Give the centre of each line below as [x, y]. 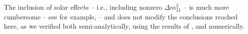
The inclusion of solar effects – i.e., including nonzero [83, 7]
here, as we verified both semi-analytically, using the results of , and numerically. [124, 26]
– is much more [206, 7]
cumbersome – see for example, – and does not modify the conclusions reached [121, 16]
